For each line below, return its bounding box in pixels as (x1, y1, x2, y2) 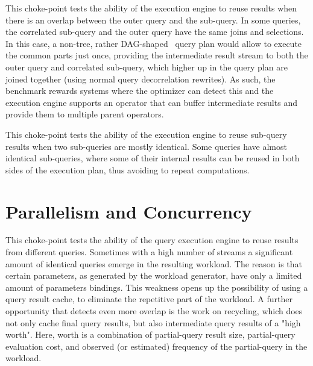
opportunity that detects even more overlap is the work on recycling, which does (5, 305, 303, 317)
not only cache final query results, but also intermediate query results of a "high (5, 316, 301, 329)
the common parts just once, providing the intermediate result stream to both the (5, 49, 308, 61)
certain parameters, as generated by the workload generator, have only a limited (5, 269, 302, 282)
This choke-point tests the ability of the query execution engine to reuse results (5, 234, 299, 246)
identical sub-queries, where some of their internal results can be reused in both (5, 152, 300, 164)
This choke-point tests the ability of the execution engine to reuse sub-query (5, 128, 287, 140)
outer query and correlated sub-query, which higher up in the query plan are (5, 60, 288, 73)
